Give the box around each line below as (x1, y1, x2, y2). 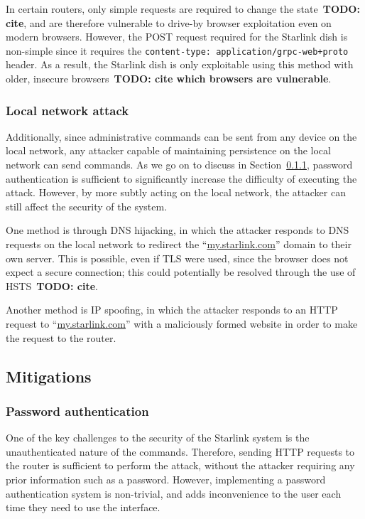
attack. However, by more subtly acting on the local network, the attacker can (6, 185, 346, 200)
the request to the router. (6, 330, 116, 345)
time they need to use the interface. (6, 500, 160, 515)
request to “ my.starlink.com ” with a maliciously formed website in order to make (6, 316, 358, 331)
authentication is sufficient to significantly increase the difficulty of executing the (6, 171, 357, 186)
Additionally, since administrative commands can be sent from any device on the (6, 129, 357, 144)
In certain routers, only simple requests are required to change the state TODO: (6, 1, 360, 16)
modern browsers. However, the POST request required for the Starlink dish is (6, 29, 348, 44)
